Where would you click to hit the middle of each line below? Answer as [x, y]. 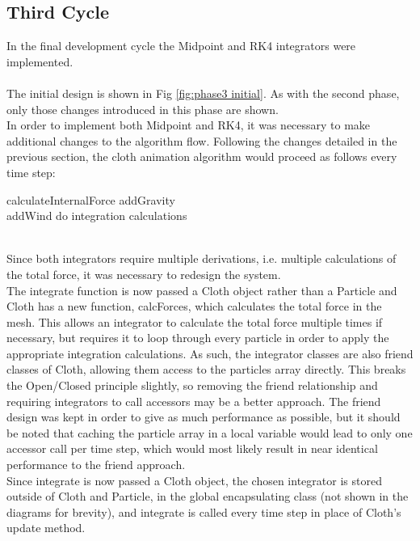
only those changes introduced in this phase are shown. [143, 109]
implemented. [40, 61]
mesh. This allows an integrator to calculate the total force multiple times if [195, 321]
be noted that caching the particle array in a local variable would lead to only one [210, 432]
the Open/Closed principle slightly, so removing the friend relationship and [192, 385]
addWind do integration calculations [97, 216]
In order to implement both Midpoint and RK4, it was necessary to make [189, 125]
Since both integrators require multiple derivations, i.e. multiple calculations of [202, 258]
